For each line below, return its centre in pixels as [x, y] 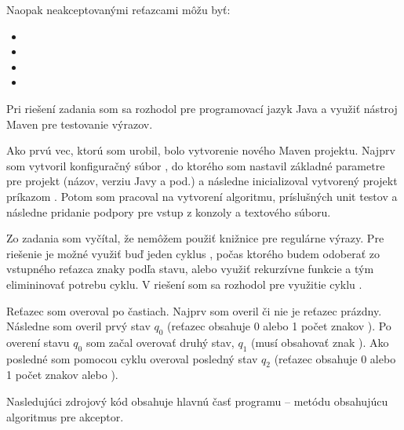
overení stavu [38, 342]
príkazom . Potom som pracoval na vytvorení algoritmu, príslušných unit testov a [202, 196]
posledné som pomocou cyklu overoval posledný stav [132, 358]
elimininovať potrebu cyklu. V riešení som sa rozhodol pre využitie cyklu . [184, 284]
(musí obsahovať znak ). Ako [320, 342]
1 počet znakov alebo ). [62, 375]
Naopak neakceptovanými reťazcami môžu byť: [118, 9]
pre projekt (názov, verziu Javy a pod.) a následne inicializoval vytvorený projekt [202, 181]
